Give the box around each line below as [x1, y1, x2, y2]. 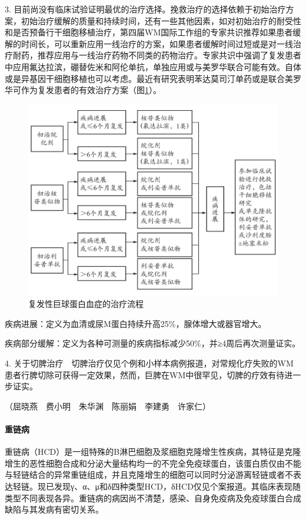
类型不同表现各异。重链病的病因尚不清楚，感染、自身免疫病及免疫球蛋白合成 [5, 491, 301, 504]
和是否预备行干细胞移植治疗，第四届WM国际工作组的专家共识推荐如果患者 [5, 26, 293, 38]
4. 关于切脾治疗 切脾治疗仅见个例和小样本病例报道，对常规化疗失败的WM [5, 357, 294, 369]
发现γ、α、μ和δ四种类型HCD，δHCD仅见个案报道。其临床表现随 [54, 480, 301, 492]
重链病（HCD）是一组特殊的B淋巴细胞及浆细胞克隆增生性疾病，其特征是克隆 [5, 445, 301, 458]
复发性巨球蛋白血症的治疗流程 [28, 297, 144, 310]
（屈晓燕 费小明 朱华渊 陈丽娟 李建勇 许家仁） [5, 399, 211, 412]
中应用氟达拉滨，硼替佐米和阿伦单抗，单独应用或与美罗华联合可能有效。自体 [5, 60, 301, 72]
